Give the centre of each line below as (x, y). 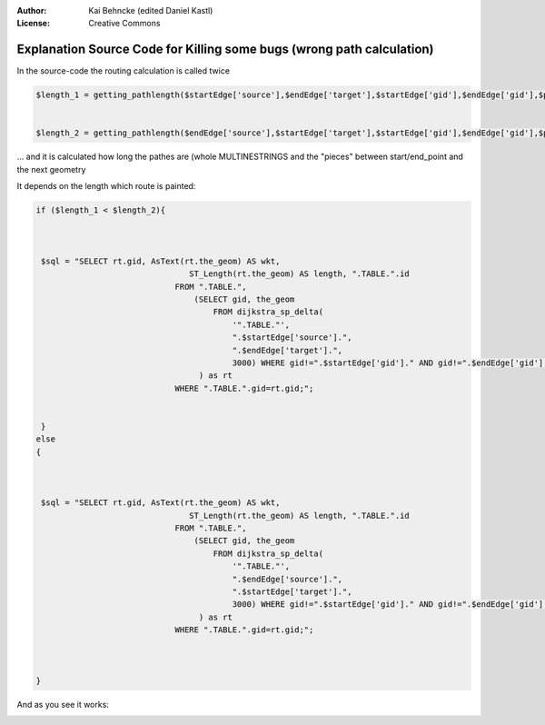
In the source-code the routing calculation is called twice (124, 71)
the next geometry (51, 169)
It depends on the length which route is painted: (106, 186)
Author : (32, 10)
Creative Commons (124, 24)
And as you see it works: (63, 704)
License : (33, 24)
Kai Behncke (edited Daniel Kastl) (151, 10)
